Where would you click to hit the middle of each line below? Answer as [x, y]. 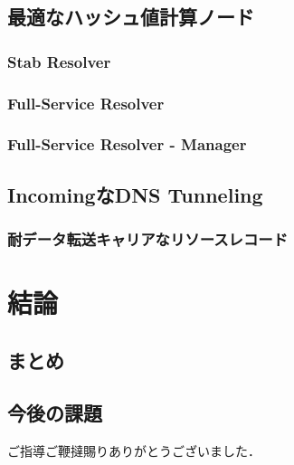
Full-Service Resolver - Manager [127, 144]
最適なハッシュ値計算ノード [131, 17]
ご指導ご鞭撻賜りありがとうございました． [134, 451]
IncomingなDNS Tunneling [135, 194]
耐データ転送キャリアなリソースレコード [148, 239]
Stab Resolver [59, 61]
